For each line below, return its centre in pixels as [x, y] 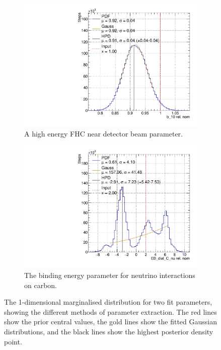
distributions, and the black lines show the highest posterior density [109, 331]
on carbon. [41, 285]
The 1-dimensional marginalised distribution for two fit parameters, [108, 302]
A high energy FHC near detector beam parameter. [103, 133]
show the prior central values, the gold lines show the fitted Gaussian [111, 322]
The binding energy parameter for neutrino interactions [110, 275]
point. [13, 341]
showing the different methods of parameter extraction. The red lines [111, 311]
